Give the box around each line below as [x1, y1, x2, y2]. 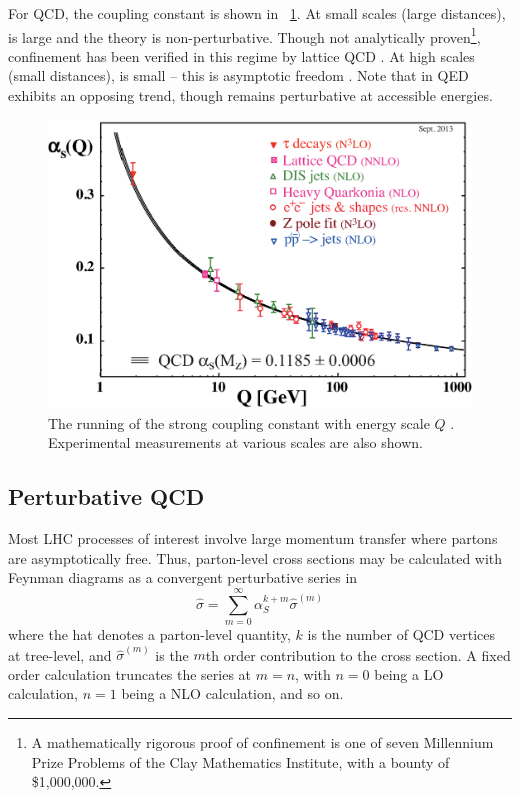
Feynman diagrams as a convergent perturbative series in [8, 567, 358, 588]
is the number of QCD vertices [307, 623, 495, 644]
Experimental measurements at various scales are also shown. [48, 432, 423, 453]
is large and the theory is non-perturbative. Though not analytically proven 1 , [8, 23, 481, 47]
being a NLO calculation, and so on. [121, 683, 344, 704]
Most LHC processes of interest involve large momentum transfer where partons [8, 528, 498, 549]
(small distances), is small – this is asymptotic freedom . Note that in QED [8, 65, 469, 86]
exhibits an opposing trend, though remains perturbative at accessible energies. [8, 85, 493, 106]
